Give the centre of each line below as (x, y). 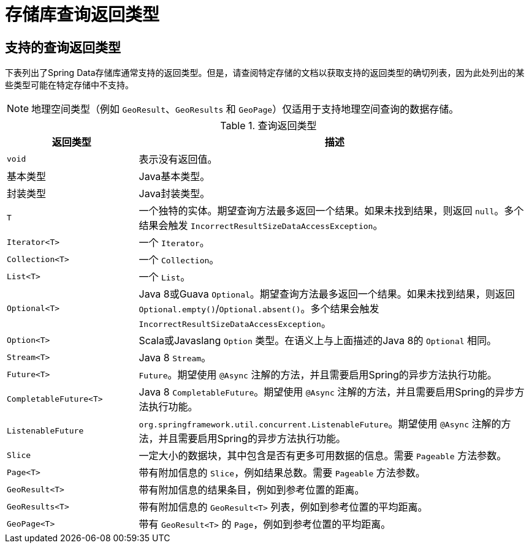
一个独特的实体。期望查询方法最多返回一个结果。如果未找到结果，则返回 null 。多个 (331, 211)
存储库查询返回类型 (82, 15)
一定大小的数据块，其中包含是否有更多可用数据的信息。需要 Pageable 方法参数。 (323, 456)
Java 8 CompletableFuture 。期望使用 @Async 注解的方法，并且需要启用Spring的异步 (327, 392)
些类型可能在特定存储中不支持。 (69, 85)
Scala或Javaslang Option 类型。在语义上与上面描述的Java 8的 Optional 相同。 (318, 341)
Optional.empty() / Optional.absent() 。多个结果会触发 (259, 309)
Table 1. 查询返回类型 (268, 126)
